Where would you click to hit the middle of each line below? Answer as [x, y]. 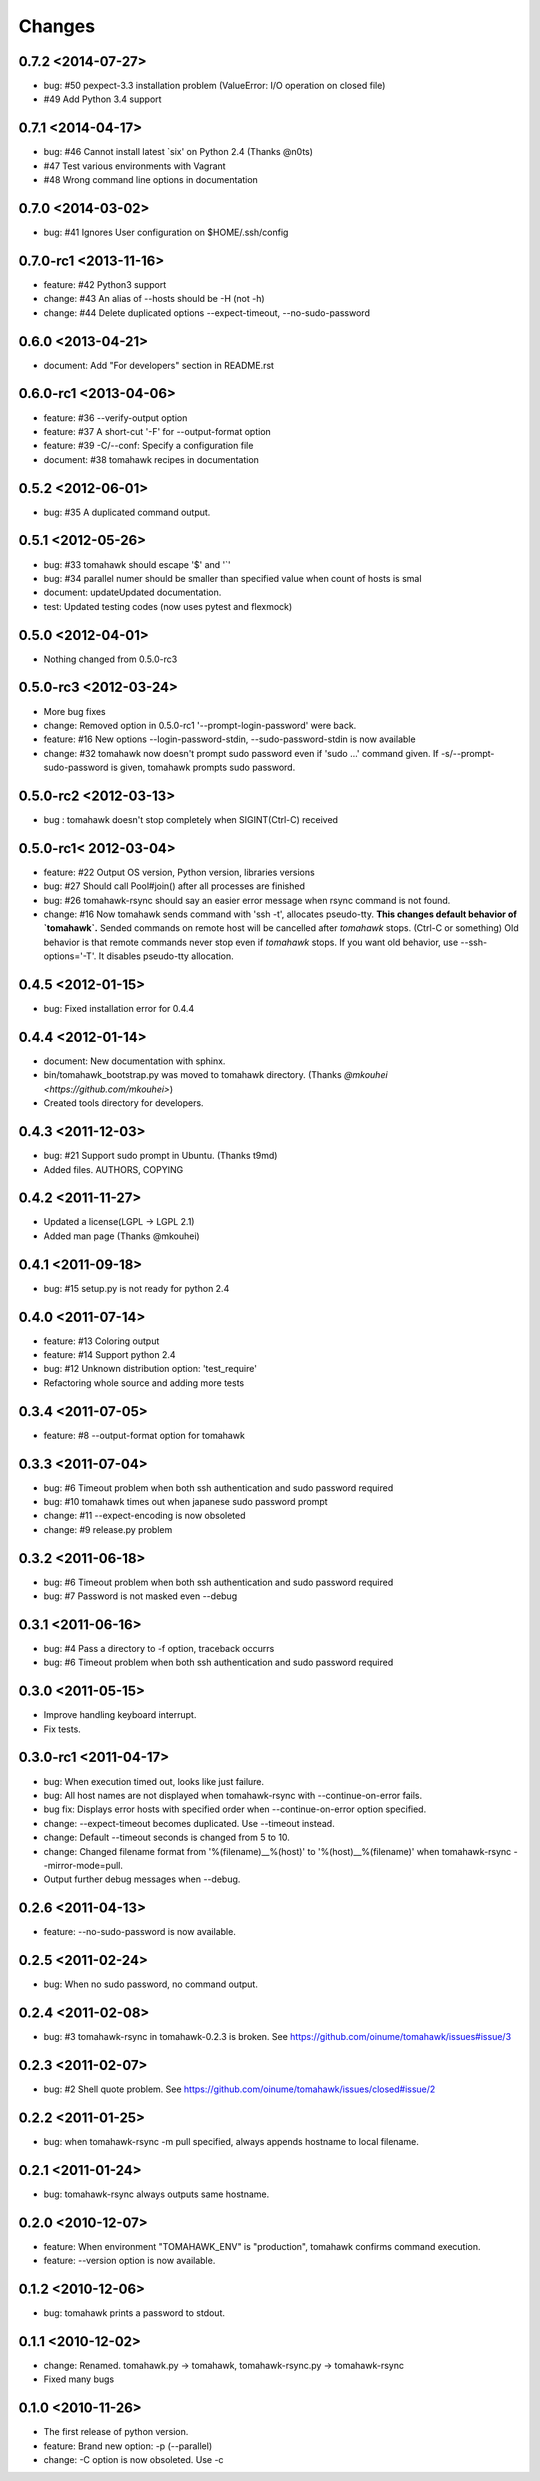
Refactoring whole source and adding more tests [144, 1382]
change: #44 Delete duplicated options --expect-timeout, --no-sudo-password [206, 312]
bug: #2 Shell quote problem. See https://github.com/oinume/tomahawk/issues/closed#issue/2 [239, 2089]
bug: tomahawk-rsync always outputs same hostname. [156, 2194]
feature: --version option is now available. [129, 2261]
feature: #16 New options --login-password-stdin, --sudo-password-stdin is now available [229, 739]
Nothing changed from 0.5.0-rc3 [110, 659]
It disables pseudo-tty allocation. [166, 956]
